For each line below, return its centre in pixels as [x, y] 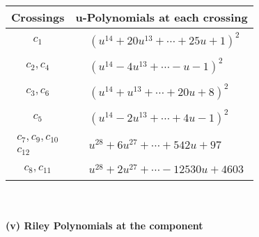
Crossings [38, 17]
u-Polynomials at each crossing [162, 17]
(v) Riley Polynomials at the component [104, 226]
